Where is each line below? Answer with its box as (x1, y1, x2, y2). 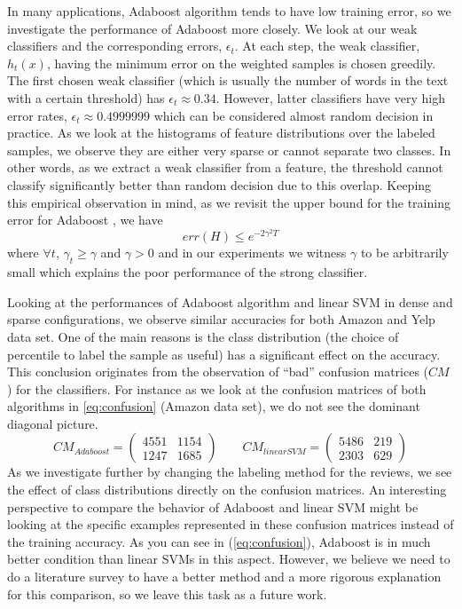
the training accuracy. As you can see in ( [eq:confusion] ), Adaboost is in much (7, 532, 431, 550)
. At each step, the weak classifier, (234, 36, 420, 55)
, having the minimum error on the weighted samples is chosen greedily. (46, 53, 436, 72)
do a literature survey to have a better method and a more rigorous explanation (7, 567, 442, 586)
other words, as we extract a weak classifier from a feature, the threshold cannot (7, 158, 443, 177)
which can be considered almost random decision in (153, 106, 434, 124)
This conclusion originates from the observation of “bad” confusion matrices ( (7, 362, 429, 381)
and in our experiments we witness (158, 243, 347, 262)
